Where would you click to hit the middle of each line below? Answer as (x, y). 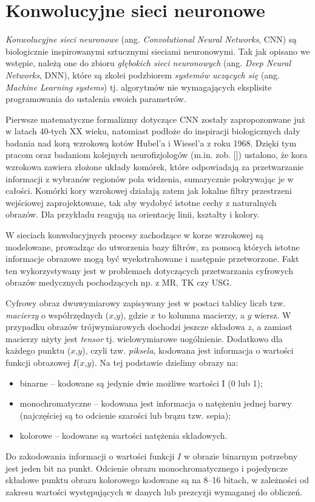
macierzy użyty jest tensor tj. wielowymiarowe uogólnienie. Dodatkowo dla (144, 338)
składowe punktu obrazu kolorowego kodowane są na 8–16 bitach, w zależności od (157, 480)
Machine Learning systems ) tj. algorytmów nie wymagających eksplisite (139, 87)
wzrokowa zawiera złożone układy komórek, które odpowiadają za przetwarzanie (155, 167)
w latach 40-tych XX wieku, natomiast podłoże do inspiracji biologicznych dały (153, 131)
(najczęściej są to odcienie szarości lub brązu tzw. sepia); (125, 415)
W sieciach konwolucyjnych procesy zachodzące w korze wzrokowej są (134, 235)
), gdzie (134, 315)
